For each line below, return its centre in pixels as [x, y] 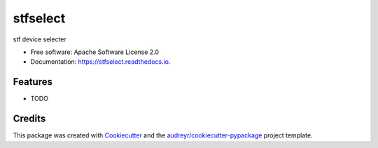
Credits [29, 119]
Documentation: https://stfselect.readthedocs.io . [100, 62]
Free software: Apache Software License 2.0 [95, 52]
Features [33, 82]
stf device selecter [40, 39]
